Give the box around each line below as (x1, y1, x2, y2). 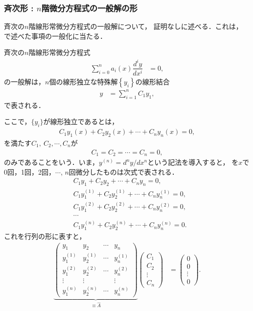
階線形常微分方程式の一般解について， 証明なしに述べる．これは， (28, 21, 243, 31)
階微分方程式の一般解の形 (41, 1, 138, 14)
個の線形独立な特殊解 (49, 77, 118, 87)
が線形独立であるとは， (43, 116, 119, 127)
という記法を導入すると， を (147, 157, 239, 167)
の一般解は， (4, 77, 45, 87)
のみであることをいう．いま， (4, 157, 99, 167)
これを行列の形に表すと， (4, 231, 86, 241)
